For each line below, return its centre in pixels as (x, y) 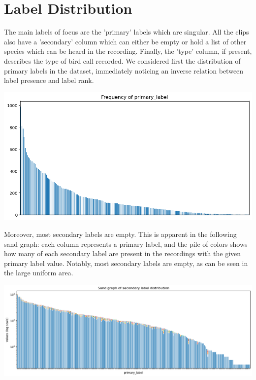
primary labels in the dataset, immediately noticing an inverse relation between (124, 70)
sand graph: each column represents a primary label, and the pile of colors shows (126, 244)
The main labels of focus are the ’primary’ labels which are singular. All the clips (127, 32)
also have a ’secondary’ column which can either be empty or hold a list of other (125, 41)
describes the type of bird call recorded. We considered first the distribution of (122, 60)
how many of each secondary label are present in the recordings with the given (123, 253)
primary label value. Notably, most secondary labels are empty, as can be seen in (126, 263)
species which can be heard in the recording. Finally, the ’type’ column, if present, (128, 51)
